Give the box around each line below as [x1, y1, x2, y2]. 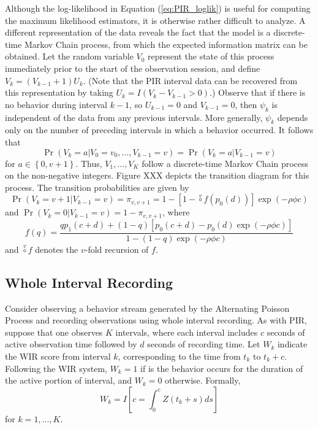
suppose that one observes [5, 325, 103, 338]
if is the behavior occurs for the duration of [140, 361, 303, 374]
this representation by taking [5, 86, 113, 99]
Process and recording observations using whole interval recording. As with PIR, [5, 314, 307, 327]
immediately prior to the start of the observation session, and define [5, 61, 260, 74]
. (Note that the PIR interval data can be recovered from [83, 74, 298, 87]
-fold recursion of [85, 242, 149, 255]
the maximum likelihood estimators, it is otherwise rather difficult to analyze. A [5, 14, 306, 26]
